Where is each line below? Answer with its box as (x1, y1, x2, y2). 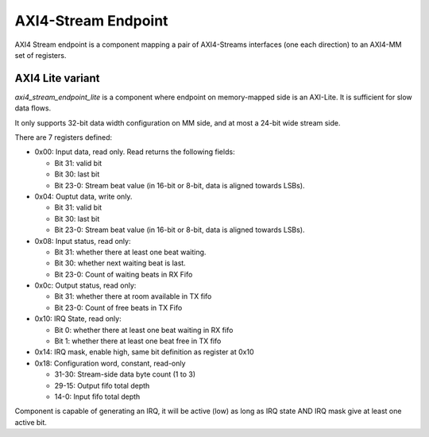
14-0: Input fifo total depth (54, 392, 141, 401)
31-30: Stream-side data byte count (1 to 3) (54, 369, 196, 379)
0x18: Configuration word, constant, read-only (34, 358, 186, 368)
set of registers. (14, 50, 67, 60)
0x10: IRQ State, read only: (34, 314, 122, 323)
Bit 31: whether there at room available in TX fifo (54, 292, 212, 301)
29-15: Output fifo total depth (54, 381, 150, 390)
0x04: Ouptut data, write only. (34, 191, 133, 201)
